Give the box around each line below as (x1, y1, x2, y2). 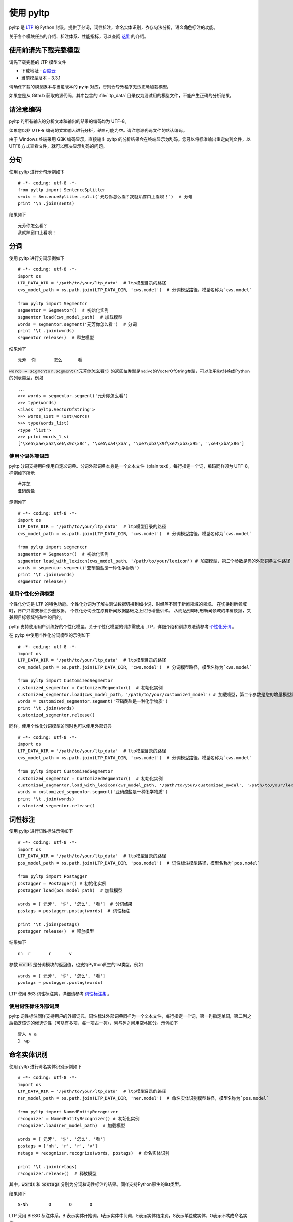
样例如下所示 (9, 470, 35, 476)
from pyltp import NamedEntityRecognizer (18, 1109, 118, 1114)
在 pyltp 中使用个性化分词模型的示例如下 (9, 633, 90, 638)
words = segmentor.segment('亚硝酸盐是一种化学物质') (18, 565, 140, 570)
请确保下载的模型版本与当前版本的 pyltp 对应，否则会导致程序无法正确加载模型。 (9, 84, 171, 90)
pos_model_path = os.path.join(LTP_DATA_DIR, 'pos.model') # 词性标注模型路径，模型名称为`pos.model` (18, 860, 261, 866)
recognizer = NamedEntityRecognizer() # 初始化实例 (18, 1116, 140, 1121)
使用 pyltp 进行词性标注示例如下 (9, 829, 73, 834)
